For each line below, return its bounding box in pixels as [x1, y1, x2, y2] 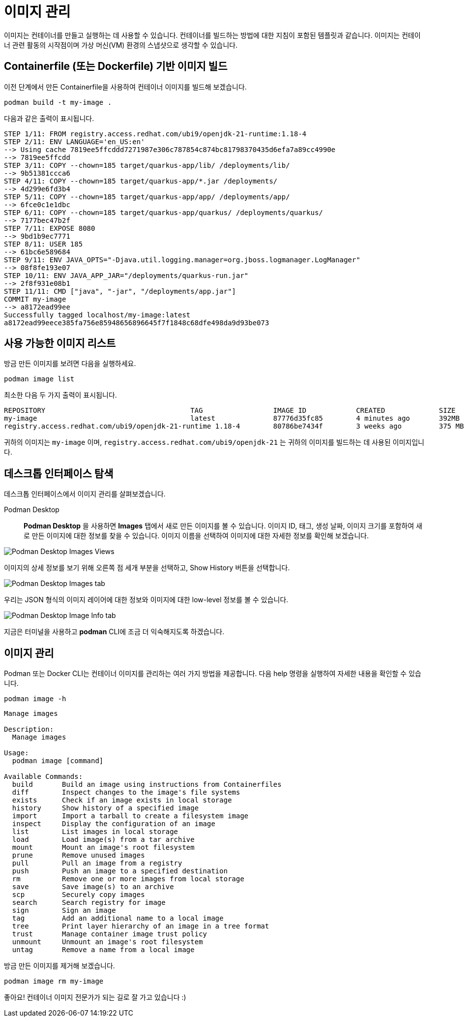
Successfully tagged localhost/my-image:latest [4, 310, 191, 319]
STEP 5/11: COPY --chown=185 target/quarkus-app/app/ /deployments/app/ [4, 192, 290, 201]
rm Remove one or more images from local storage [12, 875, 244, 883]
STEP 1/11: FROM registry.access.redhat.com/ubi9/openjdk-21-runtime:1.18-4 [4, 129, 307, 138]
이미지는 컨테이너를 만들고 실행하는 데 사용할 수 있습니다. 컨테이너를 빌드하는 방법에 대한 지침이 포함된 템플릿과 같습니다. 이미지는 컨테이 [4, 31, 421, 39]
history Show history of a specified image [12, 804, 199, 812]
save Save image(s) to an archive [12, 883, 174, 891]
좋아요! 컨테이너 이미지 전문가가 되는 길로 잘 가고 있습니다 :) [4, 993, 186, 1002]
